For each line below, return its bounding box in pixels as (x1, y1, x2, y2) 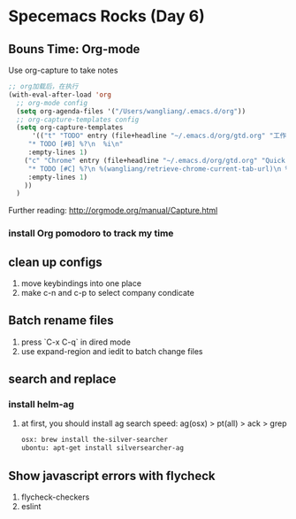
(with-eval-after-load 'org (8, 90, 112, 99)
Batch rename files (8, 313, 114, 329)
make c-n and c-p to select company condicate (20, 287, 195, 298)
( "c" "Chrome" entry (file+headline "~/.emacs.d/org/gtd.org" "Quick (24, 156, 286, 165)
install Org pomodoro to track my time (8, 228, 174, 240)
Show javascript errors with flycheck (8, 468, 216, 484)
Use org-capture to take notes (8, 65, 118, 75)
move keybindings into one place (20, 277, 142, 289)
